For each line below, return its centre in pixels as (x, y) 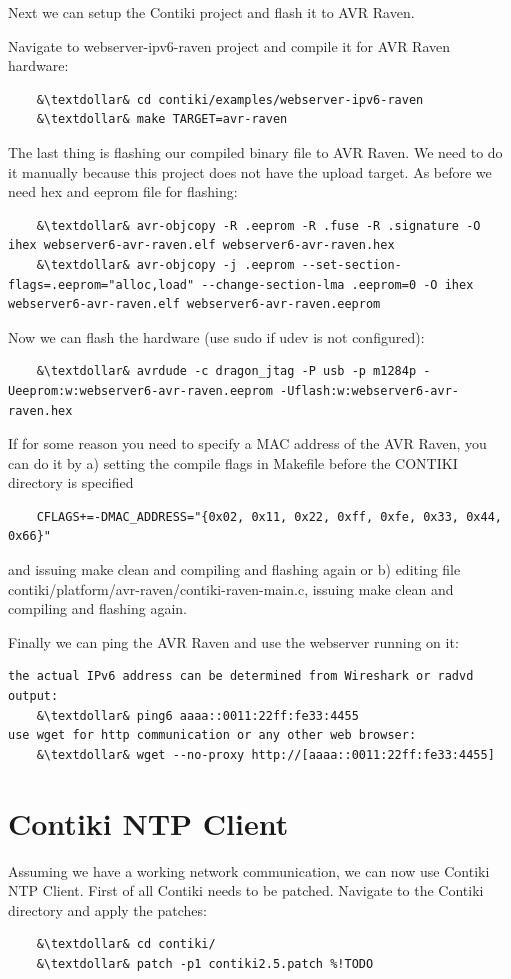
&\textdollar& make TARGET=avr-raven (162, 119)
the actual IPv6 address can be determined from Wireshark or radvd (241, 676)
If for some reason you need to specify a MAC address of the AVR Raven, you (247, 443)
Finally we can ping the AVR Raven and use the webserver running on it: (233, 641)
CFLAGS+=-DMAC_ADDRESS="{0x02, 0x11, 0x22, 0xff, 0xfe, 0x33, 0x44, (269, 516)
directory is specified (71, 482)
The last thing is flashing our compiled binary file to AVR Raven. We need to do (255, 151)
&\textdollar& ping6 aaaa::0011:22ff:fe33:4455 (197, 715)
